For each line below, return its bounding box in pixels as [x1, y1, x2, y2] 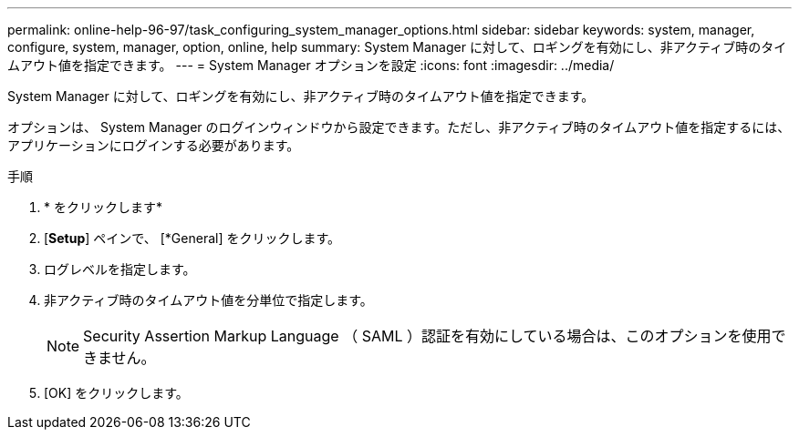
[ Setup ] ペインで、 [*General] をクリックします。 [44, 230, 341, 246]
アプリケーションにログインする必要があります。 [7, 137, 300, 153]
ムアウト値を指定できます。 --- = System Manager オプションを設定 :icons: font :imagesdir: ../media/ [7, 57, 615, 73]
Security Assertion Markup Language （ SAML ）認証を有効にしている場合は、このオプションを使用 [83, 327, 772, 345]
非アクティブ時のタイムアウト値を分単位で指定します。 [44, 292, 373, 308]
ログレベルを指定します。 [44, 261, 196, 277]
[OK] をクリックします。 [44, 385, 189, 401]
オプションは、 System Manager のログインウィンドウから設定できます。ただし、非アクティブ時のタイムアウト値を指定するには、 [7, 119, 791, 135]
